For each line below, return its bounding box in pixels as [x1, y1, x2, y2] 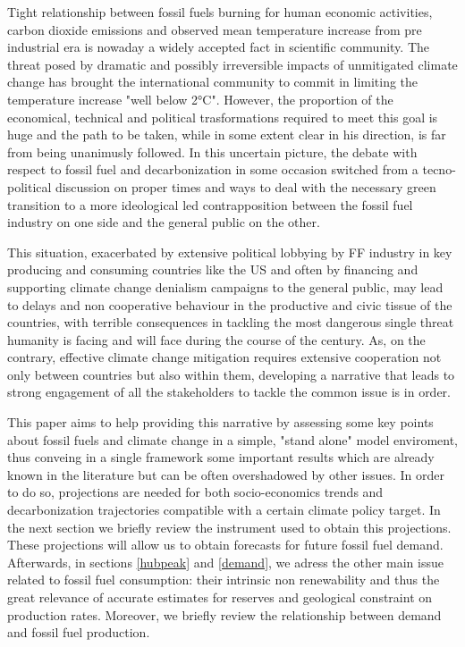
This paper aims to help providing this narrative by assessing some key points [7, 413, 434, 432]
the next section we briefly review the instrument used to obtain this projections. [7, 517, 452, 536]
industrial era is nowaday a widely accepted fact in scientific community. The [7, 38, 430, 56]
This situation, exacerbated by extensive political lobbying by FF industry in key [7, 242, 452, 261]
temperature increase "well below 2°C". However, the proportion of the [7, 89, 393, 108]
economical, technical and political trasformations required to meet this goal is [7, 107, 438, 126]
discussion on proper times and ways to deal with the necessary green [55, 177, 436, 196]
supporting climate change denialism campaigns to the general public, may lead [7, 277, 444, 296]
